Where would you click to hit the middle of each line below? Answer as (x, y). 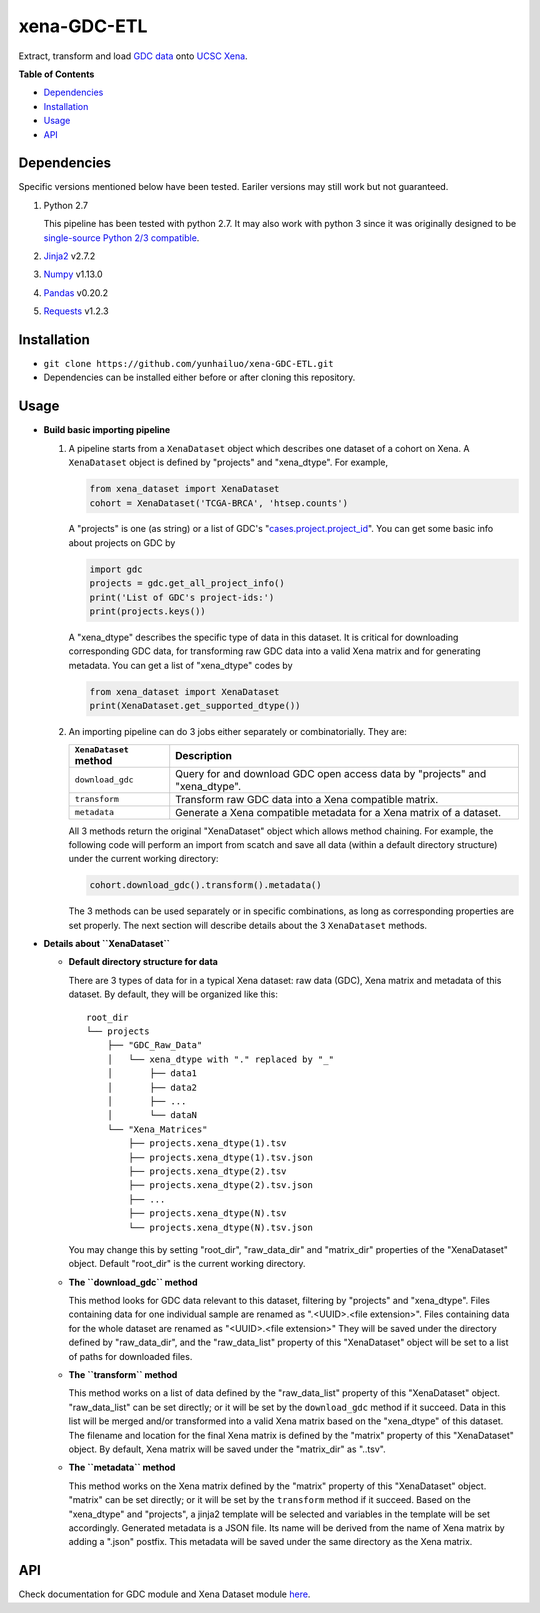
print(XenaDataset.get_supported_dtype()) (195, 706)
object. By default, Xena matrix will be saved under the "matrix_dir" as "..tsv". (227, 1449)
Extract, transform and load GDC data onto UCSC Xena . (133, 56)
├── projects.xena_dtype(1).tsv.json (221, 1157)
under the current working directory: (143, 859)
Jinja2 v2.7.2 (69, 256)
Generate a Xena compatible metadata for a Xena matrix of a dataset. (338, 812)
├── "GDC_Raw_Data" (154, 1045)
